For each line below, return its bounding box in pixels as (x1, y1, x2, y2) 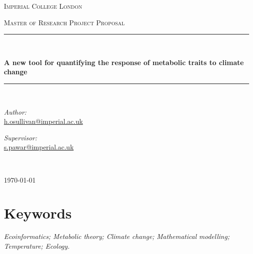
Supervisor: (4, 132, 37, 142)
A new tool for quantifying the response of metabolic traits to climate (4, 57, 244, 67)
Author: (4, 106, 27, 117)
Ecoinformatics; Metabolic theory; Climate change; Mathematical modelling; (4, 231, 230, 241)
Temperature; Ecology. (4, 240, 70, 251)
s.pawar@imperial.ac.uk (4, 142, 74, 152)
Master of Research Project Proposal (4, 17, 125, 27)
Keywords (4, 203, 72, 223)
